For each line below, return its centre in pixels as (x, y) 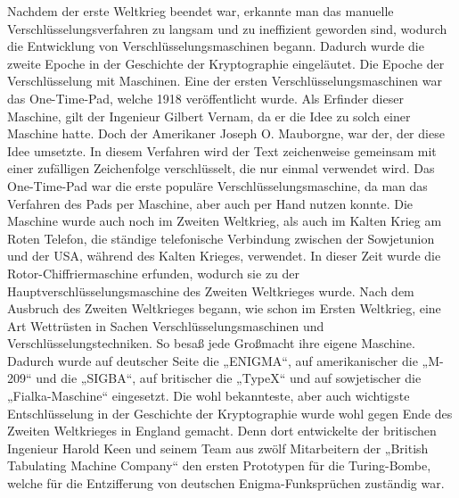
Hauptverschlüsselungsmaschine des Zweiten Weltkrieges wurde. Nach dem (211, 290)
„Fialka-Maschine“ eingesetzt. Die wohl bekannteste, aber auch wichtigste (209, 396)
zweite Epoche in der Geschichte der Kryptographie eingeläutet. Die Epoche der (226, 63)
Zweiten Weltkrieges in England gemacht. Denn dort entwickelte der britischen (222, 431)
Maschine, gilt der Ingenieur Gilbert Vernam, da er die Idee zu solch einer (209, 116)
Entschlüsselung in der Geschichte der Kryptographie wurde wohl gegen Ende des (230, 413)
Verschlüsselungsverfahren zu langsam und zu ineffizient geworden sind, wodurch (227, 28)
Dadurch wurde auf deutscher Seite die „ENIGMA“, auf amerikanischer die (213, 360)
